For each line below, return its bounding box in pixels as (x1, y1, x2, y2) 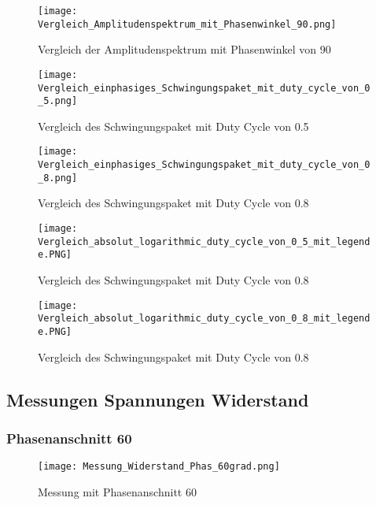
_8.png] (38, 172, 78, 184)
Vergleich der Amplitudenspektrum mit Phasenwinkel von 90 (38, 41, 331, 58)
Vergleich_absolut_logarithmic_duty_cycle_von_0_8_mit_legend (38, 313, 370, 325)
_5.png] (38, 95, 78, 107)
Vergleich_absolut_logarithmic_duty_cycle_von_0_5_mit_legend (38, 236, 370, 247)
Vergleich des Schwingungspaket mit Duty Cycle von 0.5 (38, 117, 309, 134)
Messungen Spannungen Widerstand (6, 387, 309, 411)
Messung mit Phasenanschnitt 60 (38, 483, 197, 499)
